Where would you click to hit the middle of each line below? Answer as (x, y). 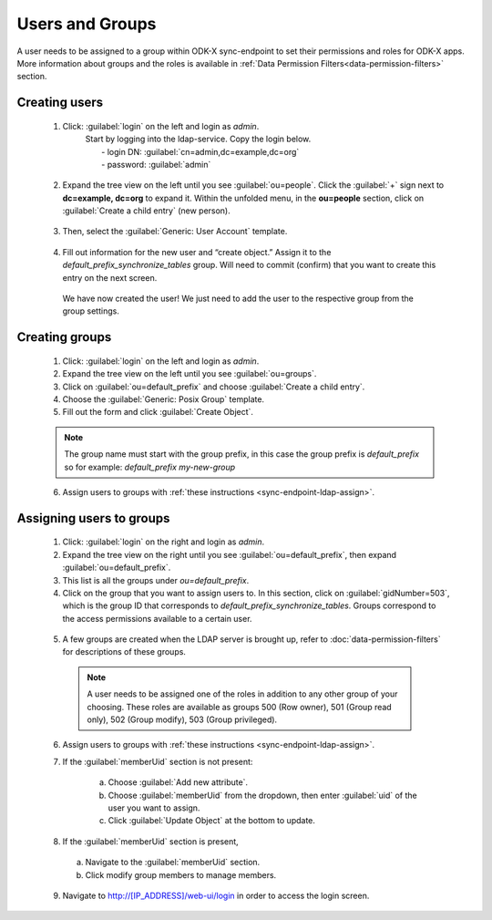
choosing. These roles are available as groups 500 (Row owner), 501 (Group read (239, 707)
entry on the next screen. (110, 277)
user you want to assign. (154, 808)
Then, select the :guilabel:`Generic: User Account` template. (175, 232)
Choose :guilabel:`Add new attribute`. (178, 782)
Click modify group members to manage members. (181, 874)
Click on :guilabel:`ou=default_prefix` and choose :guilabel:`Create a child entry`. (214, 387)
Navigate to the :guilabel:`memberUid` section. (173, 863)
